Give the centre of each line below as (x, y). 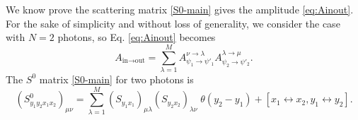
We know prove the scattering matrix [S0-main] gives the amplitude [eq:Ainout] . (180, 9)
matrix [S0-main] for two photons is (116, 79)
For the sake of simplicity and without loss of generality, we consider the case (173, 23)
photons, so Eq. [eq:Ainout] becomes (137, 37)
